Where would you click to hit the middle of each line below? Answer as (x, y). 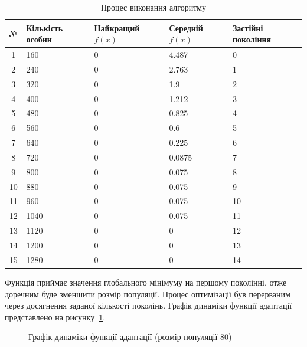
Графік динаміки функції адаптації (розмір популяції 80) (130, 337)
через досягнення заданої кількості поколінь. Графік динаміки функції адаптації (148, 305)
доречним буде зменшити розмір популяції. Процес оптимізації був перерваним (148, 294)
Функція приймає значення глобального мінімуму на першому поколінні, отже (146, 282)
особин (39, 39)
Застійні (248, 27)
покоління (252, 39)
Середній (186, 27)
